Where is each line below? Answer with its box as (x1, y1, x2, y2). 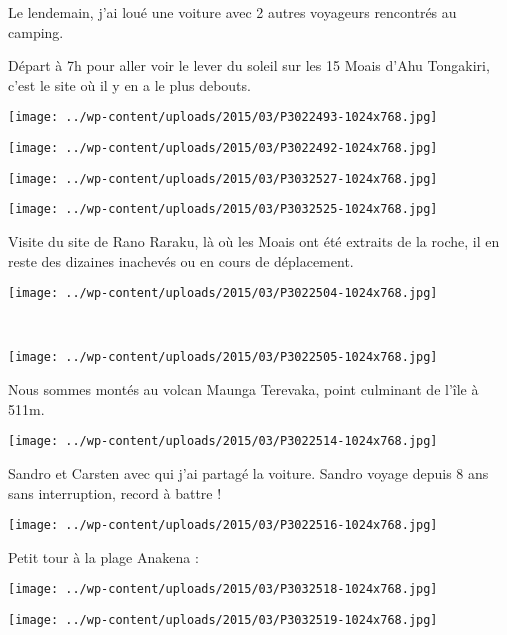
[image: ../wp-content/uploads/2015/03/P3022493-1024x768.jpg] (8, 110, 438, 125)
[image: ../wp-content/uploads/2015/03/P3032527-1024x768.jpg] (8, 171, 438, 186)
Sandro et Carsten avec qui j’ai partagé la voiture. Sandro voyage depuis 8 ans (8, 462, 489, 483)
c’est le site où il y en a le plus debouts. (8, 74, 251, 95)
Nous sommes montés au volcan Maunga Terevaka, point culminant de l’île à (8, 379, 479, 400)
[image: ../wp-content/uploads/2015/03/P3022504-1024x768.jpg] (8, 286, 438, 301)
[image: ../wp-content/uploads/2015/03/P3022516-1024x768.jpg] (8, 518, 438, 533)
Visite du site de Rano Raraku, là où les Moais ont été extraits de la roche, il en (8, 231, 500, 251)
